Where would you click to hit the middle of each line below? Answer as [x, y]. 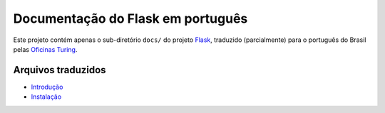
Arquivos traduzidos [60, 70]
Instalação [46, 97]
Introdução [47, 87]
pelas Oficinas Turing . [45, 49]
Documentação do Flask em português [130, 18]
